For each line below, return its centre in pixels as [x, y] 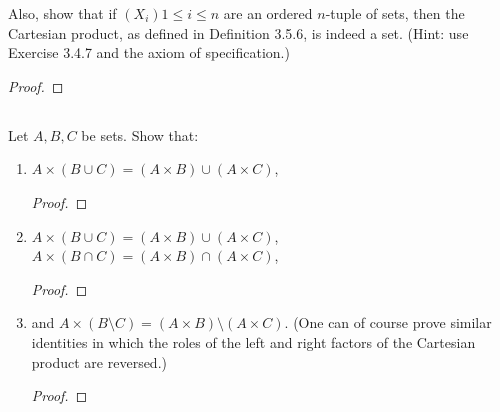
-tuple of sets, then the [395, 13]
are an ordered [268, 13]
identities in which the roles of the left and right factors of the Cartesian [253, 341]
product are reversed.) [99, 361]
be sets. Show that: [140, 134]
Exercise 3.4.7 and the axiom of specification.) [149, 52]
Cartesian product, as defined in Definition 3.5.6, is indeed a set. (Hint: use [238, 32]
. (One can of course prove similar [388, 322]
